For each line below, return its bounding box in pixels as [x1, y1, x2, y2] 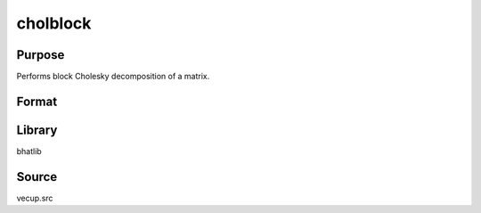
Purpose [16, 47, 65, 62]
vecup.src [16, 193, 53, 203]
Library [16, 122, 58, 137]
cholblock [16, 13, 92, 33]
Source [16, 169, 58, 184]
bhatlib [16, 145, 42, 156]
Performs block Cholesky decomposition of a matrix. [16, 71, 210, 82]
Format [16, 94, 58, 109]
